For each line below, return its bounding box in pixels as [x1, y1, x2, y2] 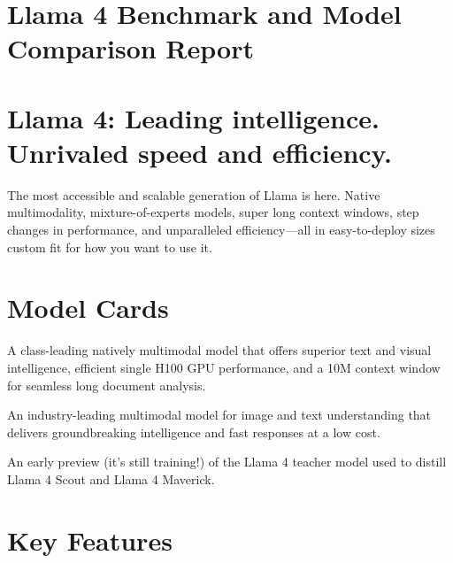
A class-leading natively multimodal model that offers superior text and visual [7, 341, 432, 359]
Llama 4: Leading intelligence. [7, 99, 380, 135]
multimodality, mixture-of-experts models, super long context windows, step [7, 203, 419, 221]
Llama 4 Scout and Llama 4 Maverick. [7, 469, 215, 488]
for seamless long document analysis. [7, 375, 206, 394]
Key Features [7, 521, 173, 558]
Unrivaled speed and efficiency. [7, 134, 392, 170]
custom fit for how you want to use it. [7, 237, 212, 256]
